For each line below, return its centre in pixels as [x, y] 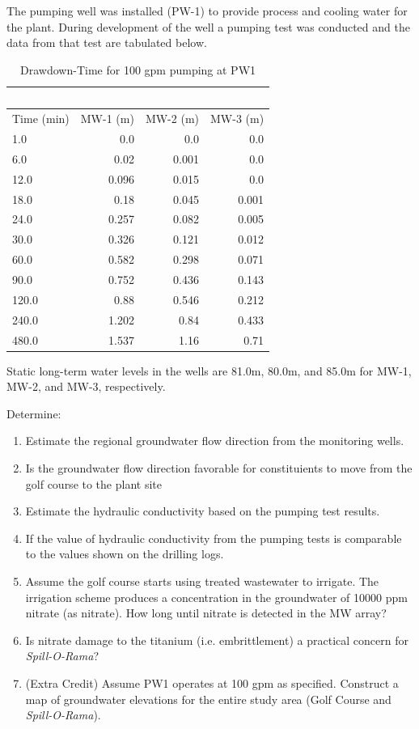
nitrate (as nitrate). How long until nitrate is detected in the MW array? [206, 613]
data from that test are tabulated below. [107, 42]
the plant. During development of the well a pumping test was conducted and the [208, 26]
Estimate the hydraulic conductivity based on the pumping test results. [203, 511]
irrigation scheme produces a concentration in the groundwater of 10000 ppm [216, 597]
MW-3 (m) [237, 119]
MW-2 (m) [172, 119]
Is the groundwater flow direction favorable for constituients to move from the [219, 467]
